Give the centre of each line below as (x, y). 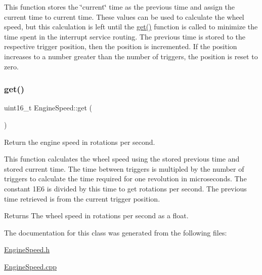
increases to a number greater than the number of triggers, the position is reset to (131, 56)
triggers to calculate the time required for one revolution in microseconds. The (125, 179)
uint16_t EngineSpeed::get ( (48, 108)
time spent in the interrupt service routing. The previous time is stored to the (125, 36)
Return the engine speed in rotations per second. (80, 142)
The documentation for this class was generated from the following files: (116, 232)
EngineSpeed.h (27, 249)
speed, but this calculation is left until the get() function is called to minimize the (131, 27)
